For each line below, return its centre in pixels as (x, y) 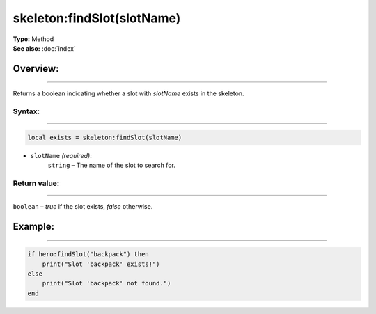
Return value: (36, 183)
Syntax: (26, 111)
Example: (34, 227)
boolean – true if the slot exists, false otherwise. (83, 207)
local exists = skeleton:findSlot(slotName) (105, 137)
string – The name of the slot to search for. (111, 165)
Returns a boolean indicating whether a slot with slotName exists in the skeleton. (128, 93)
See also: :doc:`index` (44, 48)
